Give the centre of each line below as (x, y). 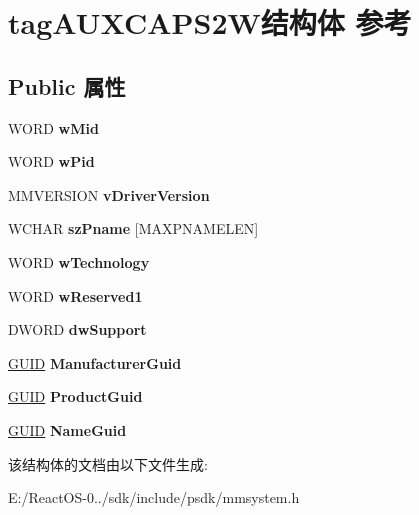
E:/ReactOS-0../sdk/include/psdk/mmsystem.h (154, 497)
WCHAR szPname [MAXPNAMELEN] (133, 228)
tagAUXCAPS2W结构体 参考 (210, 22)
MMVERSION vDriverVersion (109, 194)
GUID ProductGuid (75, 396)
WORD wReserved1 (75, 295)
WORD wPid (51, 161)
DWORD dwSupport (77, 329)
